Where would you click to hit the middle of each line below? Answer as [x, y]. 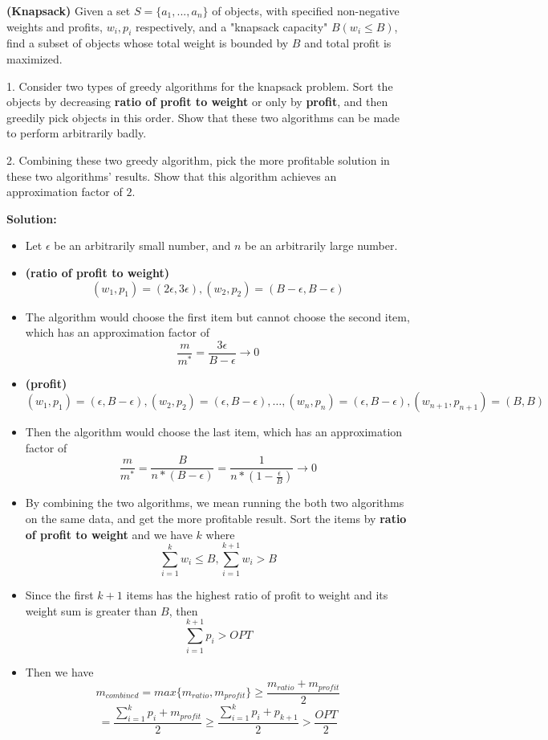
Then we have [59, 671]
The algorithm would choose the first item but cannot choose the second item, [217, 316]
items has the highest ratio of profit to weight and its [257, 595]
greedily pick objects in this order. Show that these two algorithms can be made [203, 117]
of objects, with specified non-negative [306, 10]
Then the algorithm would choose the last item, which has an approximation [214, 432]
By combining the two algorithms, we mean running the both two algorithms [215, 503]
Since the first [59, 595]
